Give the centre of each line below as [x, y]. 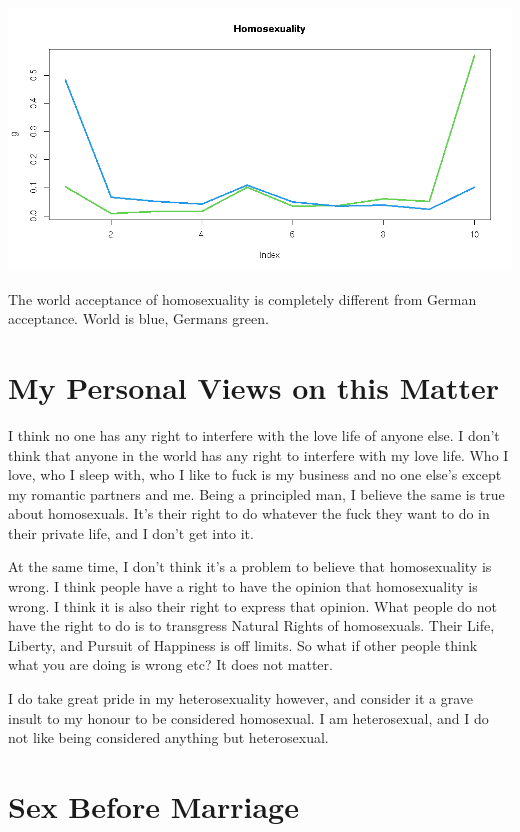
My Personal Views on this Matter [253, 386]
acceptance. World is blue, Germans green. [138, 318]
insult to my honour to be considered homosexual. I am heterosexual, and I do [248, 717]
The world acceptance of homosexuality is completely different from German [242, 298]
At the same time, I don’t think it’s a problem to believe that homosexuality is [250, 566]
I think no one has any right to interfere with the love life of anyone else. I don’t [254, 434]
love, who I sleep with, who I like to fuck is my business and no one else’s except [255, 474]
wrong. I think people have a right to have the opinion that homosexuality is [243, 586]
